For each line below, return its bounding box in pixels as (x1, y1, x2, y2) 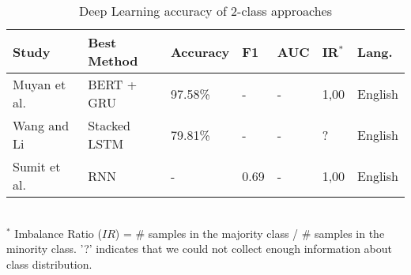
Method (88, 51, 138, 70)
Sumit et (13, 157, 61, 175)
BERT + (88, 75, 138, 93)
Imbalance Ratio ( (14, 224, 102, 241)
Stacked (88, 116, 130, 134)
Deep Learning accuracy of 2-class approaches (79, 2, 332, 20)
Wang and (13, 116, 70, 134)
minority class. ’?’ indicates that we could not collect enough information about (6, 240, 392, 257)
